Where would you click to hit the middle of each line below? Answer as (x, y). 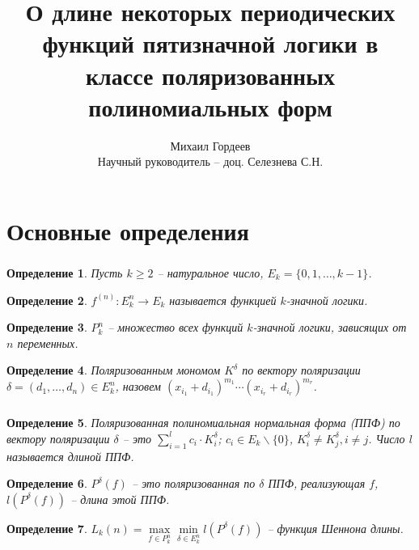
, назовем (138, 386)
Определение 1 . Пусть (65, 272)
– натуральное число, (210, 272)
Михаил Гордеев (210, 145)
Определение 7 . (47, 528)
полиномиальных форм (210, 106)
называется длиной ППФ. (70, 456)
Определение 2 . (47, 300)
